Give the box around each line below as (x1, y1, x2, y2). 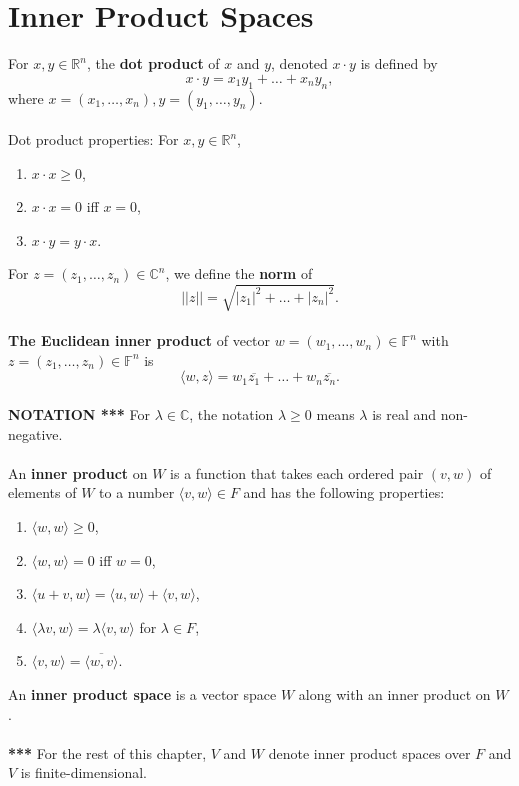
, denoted (271, 53, 328, 74)
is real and (372, 404, 437, 424)
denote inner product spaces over (268, 742, 471, 763)
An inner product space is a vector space (8, 683, 277, 704)
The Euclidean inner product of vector (8, 330, 271, 351)
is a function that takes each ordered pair (170, 462, 424, 483)
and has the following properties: (243, 482, 445, 503)
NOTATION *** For (8, 404, 151, 424)
